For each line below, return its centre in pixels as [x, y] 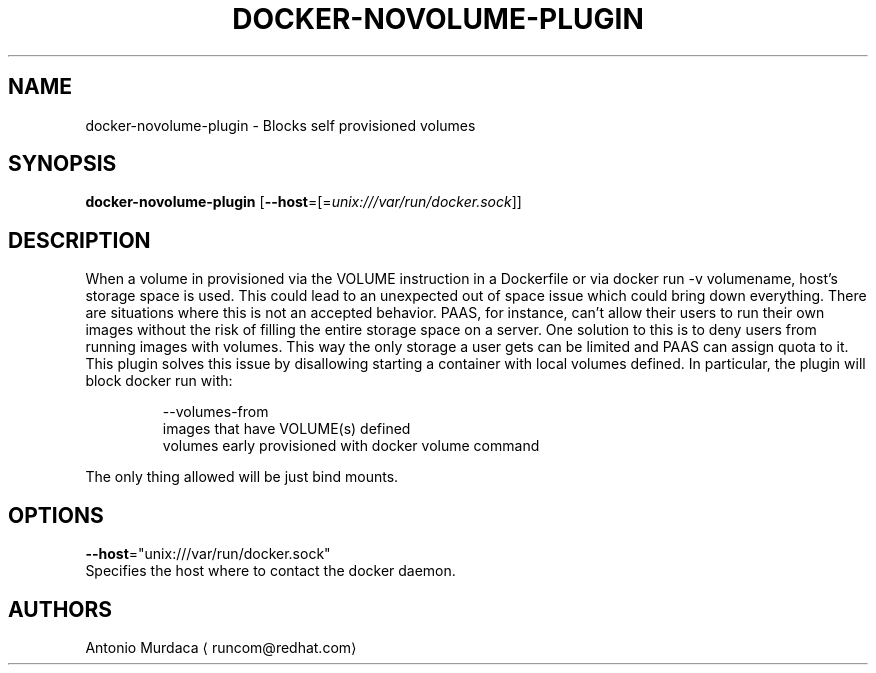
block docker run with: [159, 381]
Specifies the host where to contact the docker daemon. [270, 571]
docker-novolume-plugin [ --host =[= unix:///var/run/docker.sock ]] [303, 202]
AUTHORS [60, 609]
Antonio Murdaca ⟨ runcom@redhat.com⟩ [221, 647]
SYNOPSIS [62, 164]
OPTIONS [56, 515]
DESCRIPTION [79, 240]
